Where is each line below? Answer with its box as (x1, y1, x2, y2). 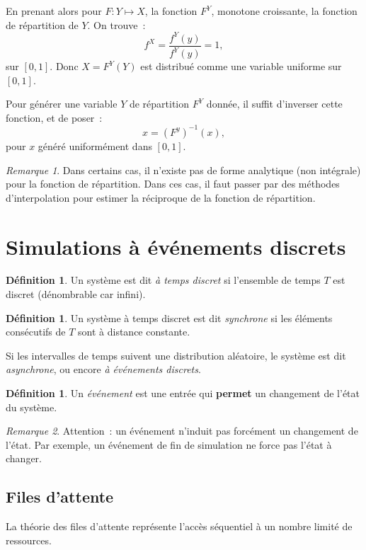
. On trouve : (87, 17, 146, 32)
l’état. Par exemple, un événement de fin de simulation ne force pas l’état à (6, 437, 332, 452)
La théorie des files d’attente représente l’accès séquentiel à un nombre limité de (6, 519, 353, 534)
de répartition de (6, 17, 79, 32)
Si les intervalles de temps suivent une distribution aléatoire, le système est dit (6, 348, 346, 362)
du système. (6, 399, 57, 414)
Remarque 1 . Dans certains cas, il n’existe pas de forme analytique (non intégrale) (6, 162, 361, 177)
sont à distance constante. (78, 324, 190, 339)
